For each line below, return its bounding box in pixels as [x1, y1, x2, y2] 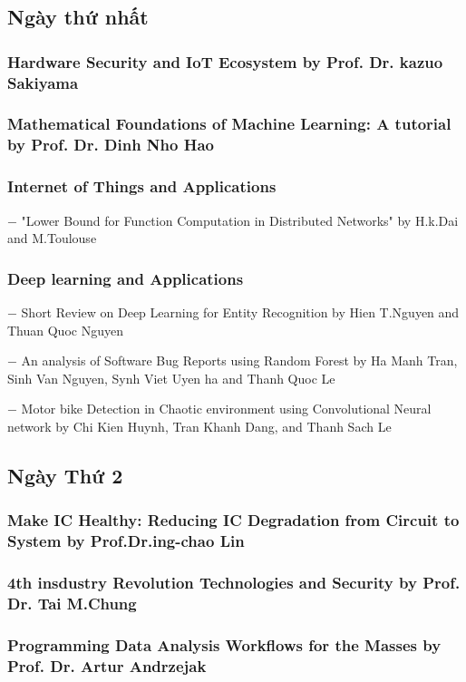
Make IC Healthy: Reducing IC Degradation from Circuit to [7, 509, 460, 531]
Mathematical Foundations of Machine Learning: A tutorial [7, 112, 451, 135]
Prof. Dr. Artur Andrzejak [7, 654, 207, 677]
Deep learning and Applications [7, 267, 244, 289]
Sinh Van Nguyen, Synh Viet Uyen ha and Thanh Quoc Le [7, 368, 335, 387]
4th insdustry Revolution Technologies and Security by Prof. [7, 570, 461, 593]
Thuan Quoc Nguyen [7, 320, 123, 339]
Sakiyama [7, 71, 79, 93]
